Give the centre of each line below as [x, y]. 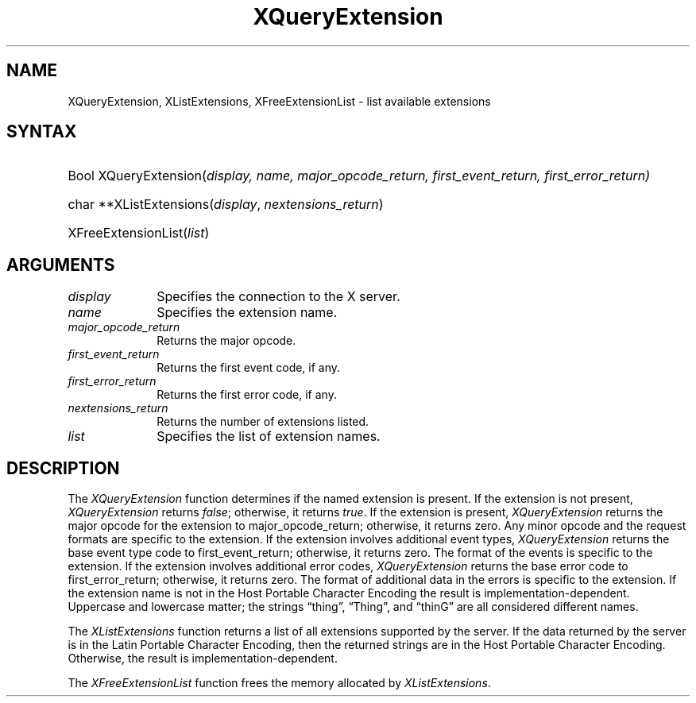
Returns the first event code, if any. [249, 368]
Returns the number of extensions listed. [263, 422]
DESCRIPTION [63, 468]
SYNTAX [42, 132]
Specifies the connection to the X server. [278, 297]
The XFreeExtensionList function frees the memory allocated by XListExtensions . [279, 683]
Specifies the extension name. [247, 313]
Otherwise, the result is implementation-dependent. [203, 659]
